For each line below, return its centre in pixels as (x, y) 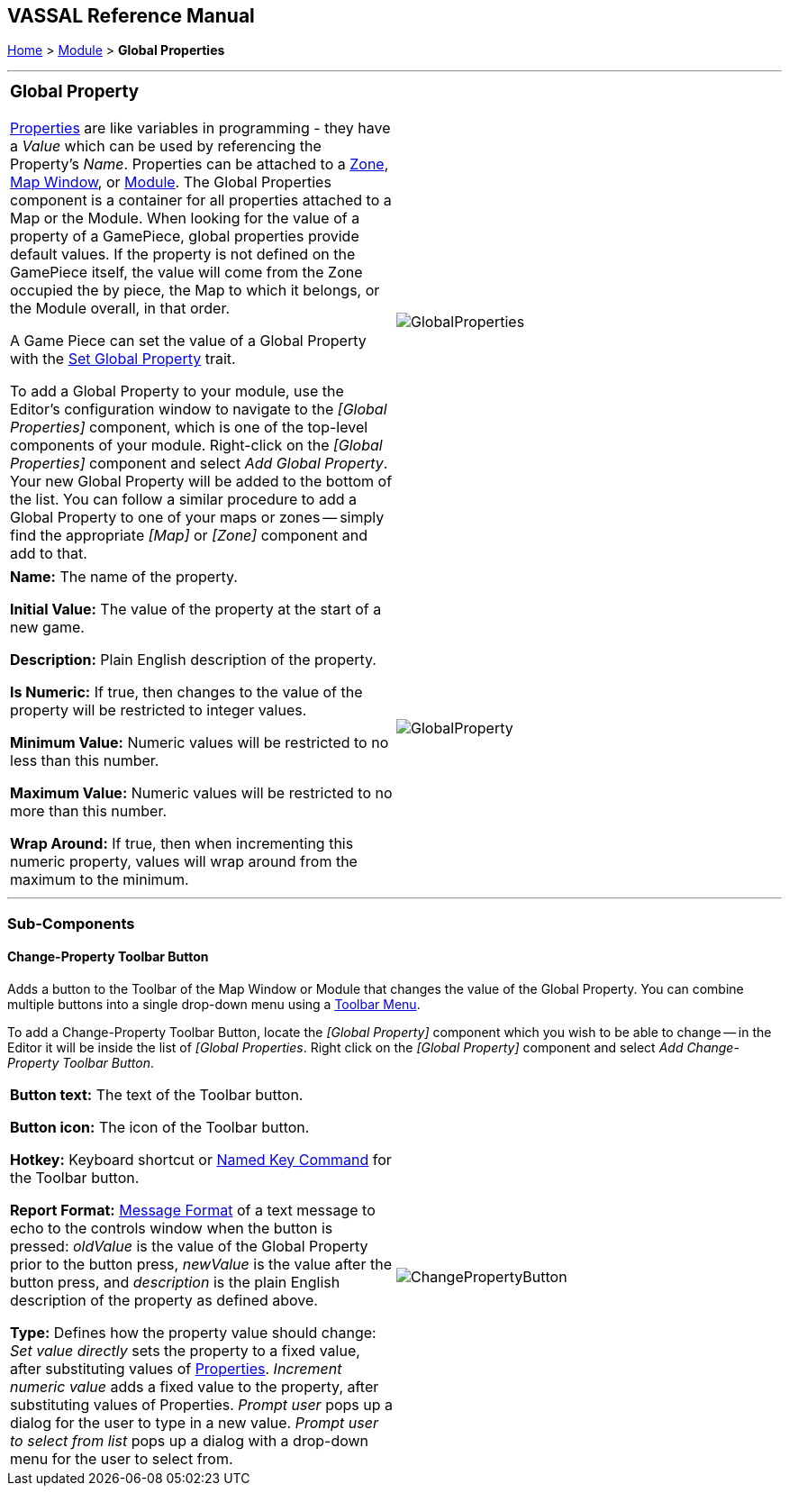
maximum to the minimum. (100, 880)
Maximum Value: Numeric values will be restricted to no (201, 793)
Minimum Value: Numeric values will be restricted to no (200, 743)
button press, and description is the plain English (175, 1282)
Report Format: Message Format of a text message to (193, 1210)
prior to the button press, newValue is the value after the (201, 1264)
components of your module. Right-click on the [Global (196, 446)
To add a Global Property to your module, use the (177, 391)
